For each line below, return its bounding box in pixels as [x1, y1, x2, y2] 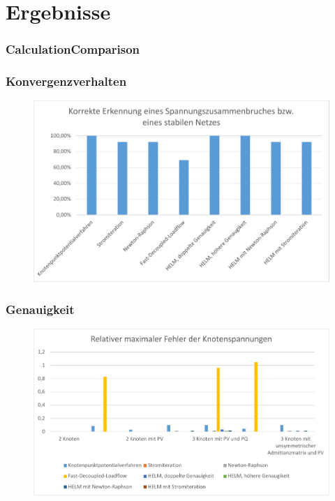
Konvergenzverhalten [6, 73, 127, 90]
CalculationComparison [6, 40, 140, 58]
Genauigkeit [6, 300, 75, 317]
